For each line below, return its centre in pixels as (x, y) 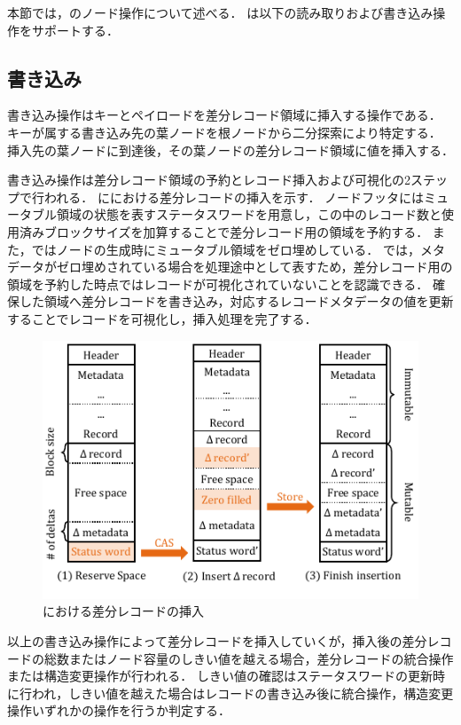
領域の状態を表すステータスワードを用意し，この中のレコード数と (249, 214)
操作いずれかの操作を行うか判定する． (119, 710)
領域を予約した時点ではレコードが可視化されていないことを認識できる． (218, 284)
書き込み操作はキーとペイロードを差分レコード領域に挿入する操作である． (224, 115)
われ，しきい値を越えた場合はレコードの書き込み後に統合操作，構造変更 (242, 693)
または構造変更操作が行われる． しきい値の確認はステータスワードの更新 (220, 676)
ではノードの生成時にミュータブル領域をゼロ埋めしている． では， (226, 249)
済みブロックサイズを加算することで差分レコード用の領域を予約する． (224, 231)
